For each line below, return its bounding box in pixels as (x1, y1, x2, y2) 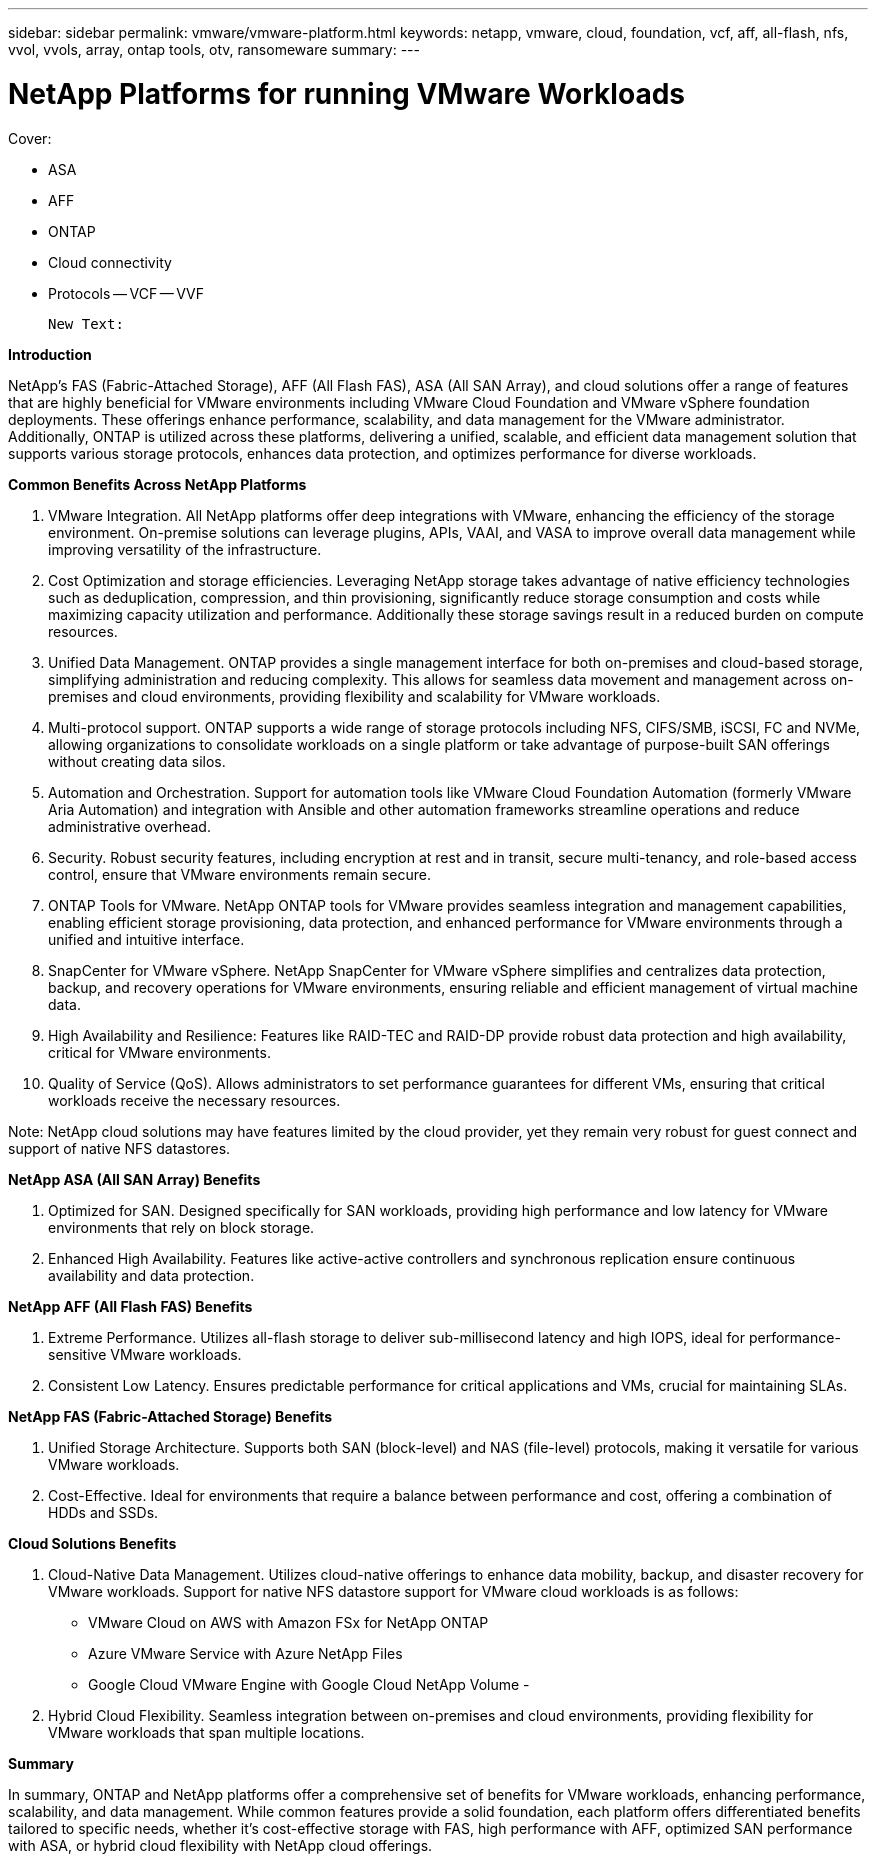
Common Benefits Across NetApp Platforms (8, 475, 307, 493)
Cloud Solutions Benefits (8, 1534, 177, 1552)
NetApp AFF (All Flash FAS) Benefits (8, 1297, 253, 1315)
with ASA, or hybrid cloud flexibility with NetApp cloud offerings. (8, 1836, 433, 1854)
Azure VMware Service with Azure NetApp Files (88, 1644, 403, 1662)
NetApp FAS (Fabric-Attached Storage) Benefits (8, 1407, 333, 1425)
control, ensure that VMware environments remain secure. (48, 865, 431, 883)
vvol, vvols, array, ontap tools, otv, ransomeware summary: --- (8, 41, 420, 58)
